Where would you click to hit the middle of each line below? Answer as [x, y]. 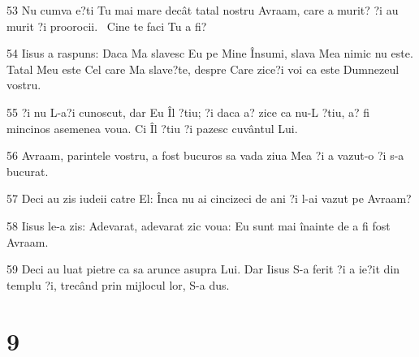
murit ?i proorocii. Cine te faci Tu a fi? [107, 26]
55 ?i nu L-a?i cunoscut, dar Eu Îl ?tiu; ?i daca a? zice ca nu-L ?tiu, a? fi [188, 112]
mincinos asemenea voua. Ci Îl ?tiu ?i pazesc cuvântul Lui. [152, 128]
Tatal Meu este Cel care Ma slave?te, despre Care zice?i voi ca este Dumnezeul [203, 69]
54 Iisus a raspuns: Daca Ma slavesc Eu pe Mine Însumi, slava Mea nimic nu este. [210, 53]
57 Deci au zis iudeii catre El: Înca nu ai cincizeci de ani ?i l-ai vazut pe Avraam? [209, 198]
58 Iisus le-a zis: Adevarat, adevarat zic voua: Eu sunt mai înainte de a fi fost [199, 225]
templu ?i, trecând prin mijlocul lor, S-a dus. [118, 284]
